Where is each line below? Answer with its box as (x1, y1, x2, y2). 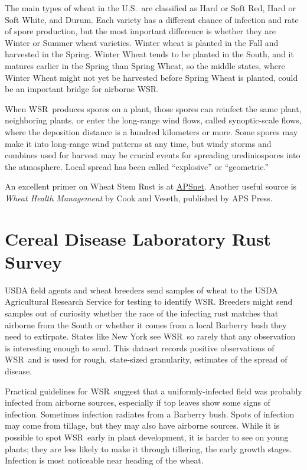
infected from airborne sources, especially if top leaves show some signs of (5, 396, 270, 409)
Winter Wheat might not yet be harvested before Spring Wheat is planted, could (5, 71, 298, 83)
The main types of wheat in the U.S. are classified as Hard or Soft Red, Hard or (5, 2, 296, 14)
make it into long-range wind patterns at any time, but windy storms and (5, 137, 272, 149)
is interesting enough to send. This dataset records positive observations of (5, 341, 275, 354)
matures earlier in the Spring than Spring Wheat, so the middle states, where (5, 59, 285, 71)
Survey (5, 249, 62, 273)
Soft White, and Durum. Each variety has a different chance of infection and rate (5, 13, 299, 25)
